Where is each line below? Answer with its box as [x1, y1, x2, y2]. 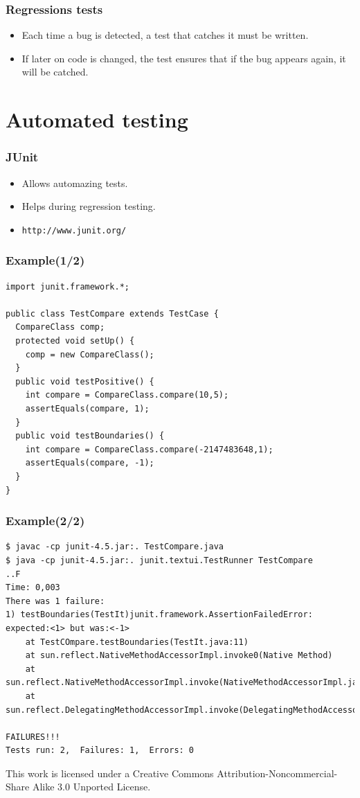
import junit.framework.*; [6, 281, 129, 292]
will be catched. [21, 64, 89, 79]
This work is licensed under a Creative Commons [6, 765, 214, 780]
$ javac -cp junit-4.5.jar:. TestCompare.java [6, 542, 224, 552]
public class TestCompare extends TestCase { [6, 308, 219, 319]
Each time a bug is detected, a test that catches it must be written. [21, 28, 309, 42]
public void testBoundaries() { [15, 431, 165, 441]
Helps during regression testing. [21, 199, 156, 213]
